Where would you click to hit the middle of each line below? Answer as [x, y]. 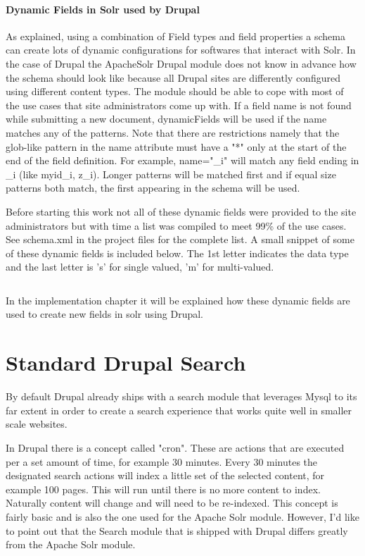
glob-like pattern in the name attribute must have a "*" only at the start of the [176, 146]
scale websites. [37, 424]
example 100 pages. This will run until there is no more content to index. [163, 489]
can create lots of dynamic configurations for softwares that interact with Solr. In [181, 50]
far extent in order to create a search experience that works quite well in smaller [179, 410]
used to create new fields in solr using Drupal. [105, 314]
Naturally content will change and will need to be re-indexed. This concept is [172, 503]
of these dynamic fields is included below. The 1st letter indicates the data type [177, 253]
